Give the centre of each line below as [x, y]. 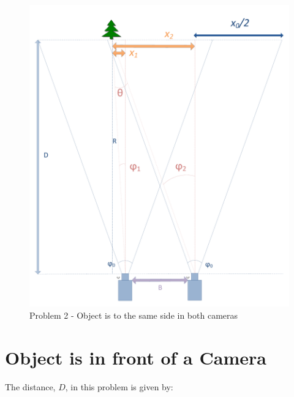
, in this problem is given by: [119, 386]
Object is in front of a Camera [136, 357]
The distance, [30, 386]
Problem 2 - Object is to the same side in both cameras [134, 315]
